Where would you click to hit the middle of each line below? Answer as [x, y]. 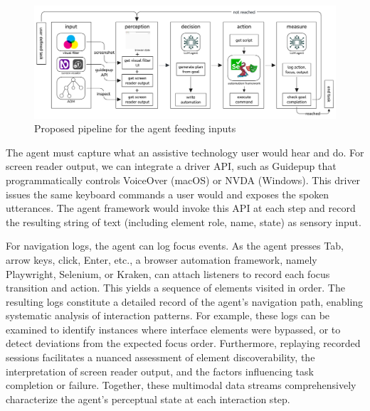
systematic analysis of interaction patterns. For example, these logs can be [168, 315]
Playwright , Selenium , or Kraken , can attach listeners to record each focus [168, 273]
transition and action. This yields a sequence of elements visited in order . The [175, 288]
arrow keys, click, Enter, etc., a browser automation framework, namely [162, 259]
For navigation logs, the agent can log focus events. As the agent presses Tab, [175, 246]
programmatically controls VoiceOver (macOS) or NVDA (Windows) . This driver [183, 180]
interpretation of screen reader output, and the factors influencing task [160, 371]
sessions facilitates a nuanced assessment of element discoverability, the [160, 357]
